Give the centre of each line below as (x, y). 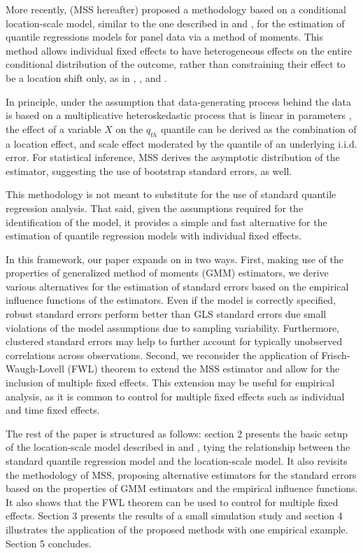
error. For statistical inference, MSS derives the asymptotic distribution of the (173, 157)
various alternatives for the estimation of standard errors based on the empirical (177, 286)
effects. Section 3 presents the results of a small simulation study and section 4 (174, 516)
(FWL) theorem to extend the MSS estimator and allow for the (204, 369)
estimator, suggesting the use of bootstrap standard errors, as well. (149, 170)
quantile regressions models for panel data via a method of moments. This (165, 37)
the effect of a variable (54, 128)
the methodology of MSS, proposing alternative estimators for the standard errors (181, 474)
